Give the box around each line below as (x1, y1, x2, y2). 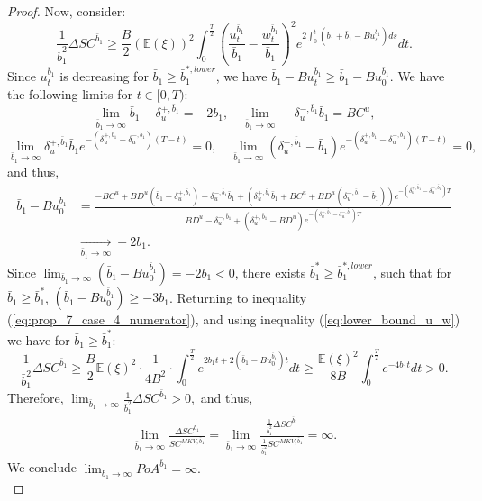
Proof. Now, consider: (7, 2, 126, 20)
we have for (7, 330, 70, 349)
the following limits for (7, 84, 132, 103)
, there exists (234, 262, 306, 281)
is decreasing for (59, 67, 149, 86)
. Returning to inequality (168, 287, 307, 306)
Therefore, (7, 388, 64, 407)
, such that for (372, 262, 452, 281)
